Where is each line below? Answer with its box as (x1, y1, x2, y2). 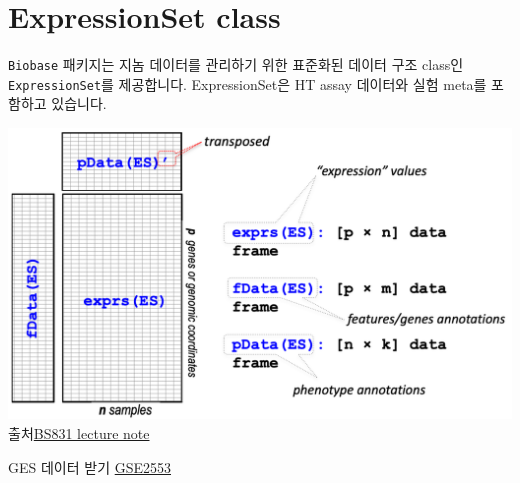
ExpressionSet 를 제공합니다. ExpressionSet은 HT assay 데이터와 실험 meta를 (8, 73, 487, 94)
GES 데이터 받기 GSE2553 (8, 456, 172, 477)
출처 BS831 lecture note (8, 423, 150, 443)
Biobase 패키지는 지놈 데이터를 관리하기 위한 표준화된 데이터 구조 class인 (8, 54, 464, 75)
